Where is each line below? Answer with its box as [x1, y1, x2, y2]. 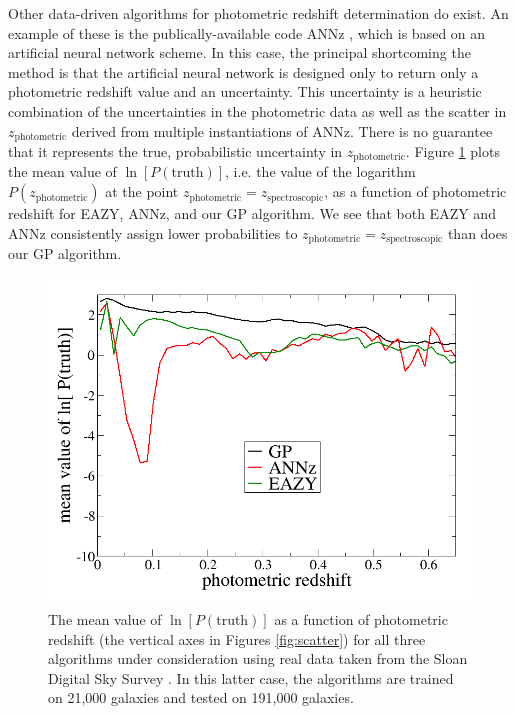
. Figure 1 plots [405, 141, 500, 162]
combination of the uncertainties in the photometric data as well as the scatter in [8, 100, 507, 121]
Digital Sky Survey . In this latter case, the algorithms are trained [48, 667, 454, 688]
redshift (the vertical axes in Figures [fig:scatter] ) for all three [48, 628, 426, 649]
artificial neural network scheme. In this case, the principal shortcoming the [8, 42, 471, 63]
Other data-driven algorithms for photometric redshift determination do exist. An [8, 3, 509, 23]
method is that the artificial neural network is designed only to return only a [8, 61, 479, 82]
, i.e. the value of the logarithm [225, 161, 416, 182]
